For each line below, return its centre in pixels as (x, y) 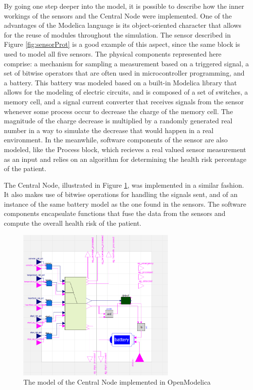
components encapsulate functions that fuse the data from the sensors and (115, 213)
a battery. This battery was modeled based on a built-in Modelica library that (120, 82)
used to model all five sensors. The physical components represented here (113, 53)
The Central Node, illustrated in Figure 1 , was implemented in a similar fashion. (124, 185)
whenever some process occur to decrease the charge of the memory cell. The (118, 111)
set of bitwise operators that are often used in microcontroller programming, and (124, 73)
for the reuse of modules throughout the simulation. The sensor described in (117, 34)
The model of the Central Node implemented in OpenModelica (117, 382)
